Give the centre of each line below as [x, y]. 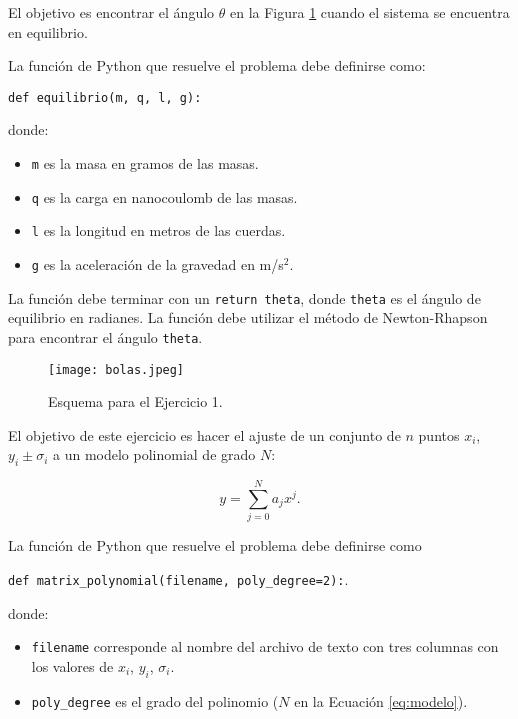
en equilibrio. [48, 31]
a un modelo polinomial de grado [154, 454]
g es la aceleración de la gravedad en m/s [157, 264]
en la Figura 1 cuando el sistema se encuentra [369, 12]
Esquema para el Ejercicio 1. [135, 401]
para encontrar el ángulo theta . [105, 336]
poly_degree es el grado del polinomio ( [155, 700]
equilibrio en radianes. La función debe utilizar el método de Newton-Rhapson [248, 317]
